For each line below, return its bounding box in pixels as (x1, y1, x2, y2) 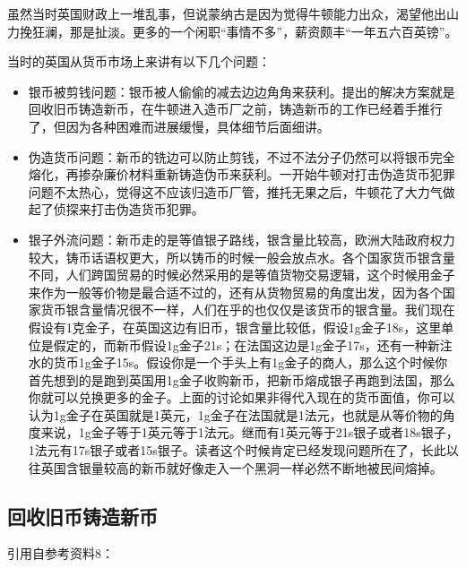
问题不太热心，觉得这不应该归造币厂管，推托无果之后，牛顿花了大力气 (28, 182, 443, 201)
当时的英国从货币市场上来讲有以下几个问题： (7, 52, 271, 71)
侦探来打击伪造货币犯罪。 (53, 200, 204, 219)
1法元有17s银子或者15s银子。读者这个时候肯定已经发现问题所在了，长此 (28, 441, 446, 460)
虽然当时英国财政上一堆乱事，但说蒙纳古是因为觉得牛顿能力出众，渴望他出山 (7, 4, 459, 22)
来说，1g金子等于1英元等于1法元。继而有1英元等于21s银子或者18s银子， (40, 423, 459, 442)
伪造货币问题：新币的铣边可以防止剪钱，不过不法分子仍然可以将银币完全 (28, 147, 455, 166)
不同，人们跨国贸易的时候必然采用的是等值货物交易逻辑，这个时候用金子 (28, 265, 455, 284)
